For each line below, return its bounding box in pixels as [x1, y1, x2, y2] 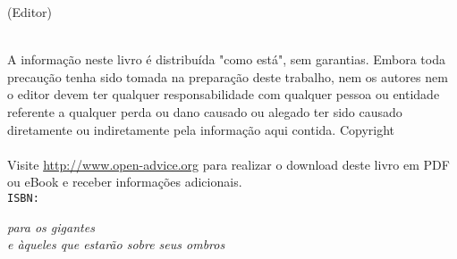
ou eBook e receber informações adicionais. [7, 172, 242, 191]
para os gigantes [7, 217, 95, 236]
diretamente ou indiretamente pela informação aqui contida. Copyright [7, 120, 395, 138]
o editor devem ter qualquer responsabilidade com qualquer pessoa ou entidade [7, 85, 440, 104]
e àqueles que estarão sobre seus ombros [7, 235, 225, 254]
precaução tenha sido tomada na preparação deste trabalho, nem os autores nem [7, 67, 448, 86]
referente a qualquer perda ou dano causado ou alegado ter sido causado [7, 102, 402, 121]
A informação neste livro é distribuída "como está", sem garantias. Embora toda [7, 50, 445, 69]
